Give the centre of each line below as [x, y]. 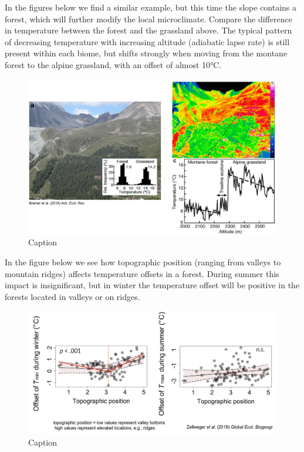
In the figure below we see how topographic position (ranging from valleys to [143, 262]
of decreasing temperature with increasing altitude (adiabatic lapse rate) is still [147, 41]
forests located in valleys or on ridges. [72, 296]
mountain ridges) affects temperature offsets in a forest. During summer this [142, 273]
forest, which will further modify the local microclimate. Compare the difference [148, 18]
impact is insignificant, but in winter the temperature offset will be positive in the [152, 285]
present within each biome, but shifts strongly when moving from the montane [146, 53]
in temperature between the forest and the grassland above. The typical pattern [148, 30]
